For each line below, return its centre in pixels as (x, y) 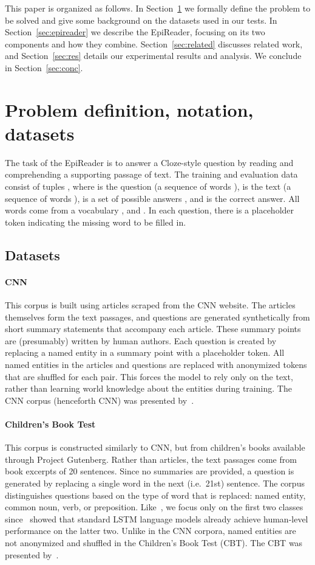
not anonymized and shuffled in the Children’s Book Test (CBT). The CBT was (154, 542)
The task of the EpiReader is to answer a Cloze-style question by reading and (149, 162)
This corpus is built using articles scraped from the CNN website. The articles (150, 305)
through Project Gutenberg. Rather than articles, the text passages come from (151, 459)
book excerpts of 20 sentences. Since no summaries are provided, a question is (150, 471)
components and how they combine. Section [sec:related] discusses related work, (154, 43)
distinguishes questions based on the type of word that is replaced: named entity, (155, 495)
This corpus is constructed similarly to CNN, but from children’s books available (155, 447)
